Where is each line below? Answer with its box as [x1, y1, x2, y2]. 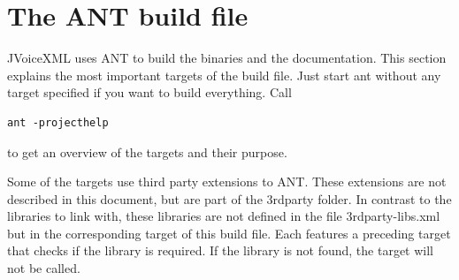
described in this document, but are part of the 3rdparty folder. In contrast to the [7, 189, 452, 208]
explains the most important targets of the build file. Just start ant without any [7, 65, 441, 84]
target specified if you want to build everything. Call [7, 83, 292, 102]
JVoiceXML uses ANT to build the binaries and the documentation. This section [7, 49, 447, 67]
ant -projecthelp [7, 116, 109, 129]
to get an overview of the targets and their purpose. [7, 142, 287, 161]
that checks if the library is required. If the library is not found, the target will [7, 241, 433, 260]
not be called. [7, 259, 80, 277]
